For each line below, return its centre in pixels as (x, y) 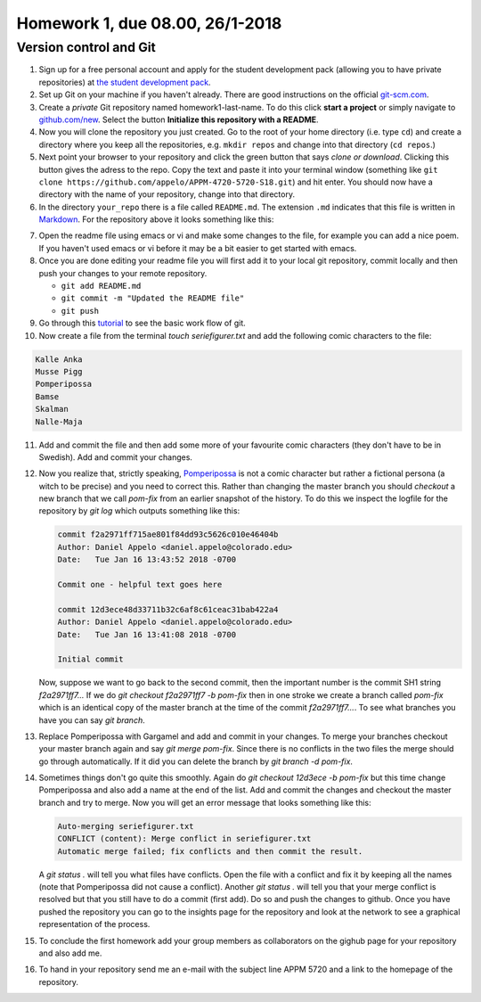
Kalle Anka (59, 359)
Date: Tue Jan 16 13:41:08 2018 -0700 (147, 634)
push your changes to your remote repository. (123, 273)
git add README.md (101, 286)
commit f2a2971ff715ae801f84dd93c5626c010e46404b (168, 534)
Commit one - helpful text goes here (140, 585)
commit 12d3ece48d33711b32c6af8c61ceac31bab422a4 (168, 609)
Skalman (52, 409)
